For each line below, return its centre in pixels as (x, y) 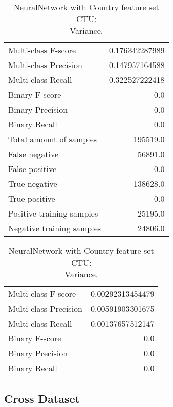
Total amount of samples (53, 139)
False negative (34, 154)
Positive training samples (53, 213)
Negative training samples (55, 228)
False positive (33, 169)
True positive (32, 198)
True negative (33, 184)
